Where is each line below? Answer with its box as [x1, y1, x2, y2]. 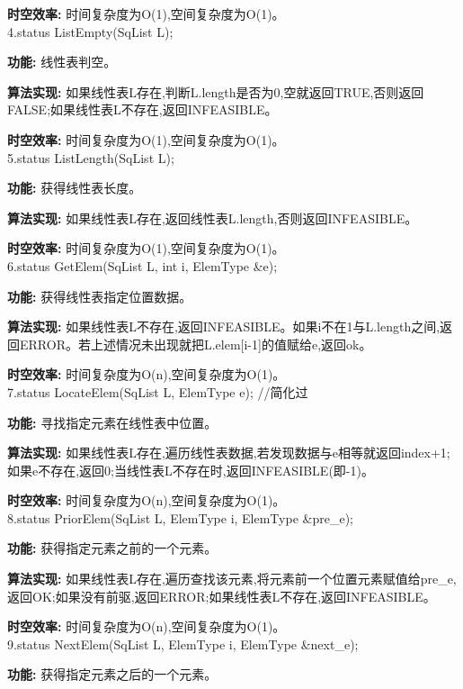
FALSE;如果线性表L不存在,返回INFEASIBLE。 [7, 100, 278, 119]
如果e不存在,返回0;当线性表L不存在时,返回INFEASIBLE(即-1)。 [7, 460, 374, 479]
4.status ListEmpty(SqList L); [7, 22, 174, 41]
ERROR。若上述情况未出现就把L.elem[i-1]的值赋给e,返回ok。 [19, 334, 372, 353]
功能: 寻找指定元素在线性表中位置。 [7, 412, 218, 431]
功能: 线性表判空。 [7, 52, 117, 71]
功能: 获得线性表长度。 [7, 178, 142, 197]
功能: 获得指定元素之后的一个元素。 [7, 665, 218, 684]
